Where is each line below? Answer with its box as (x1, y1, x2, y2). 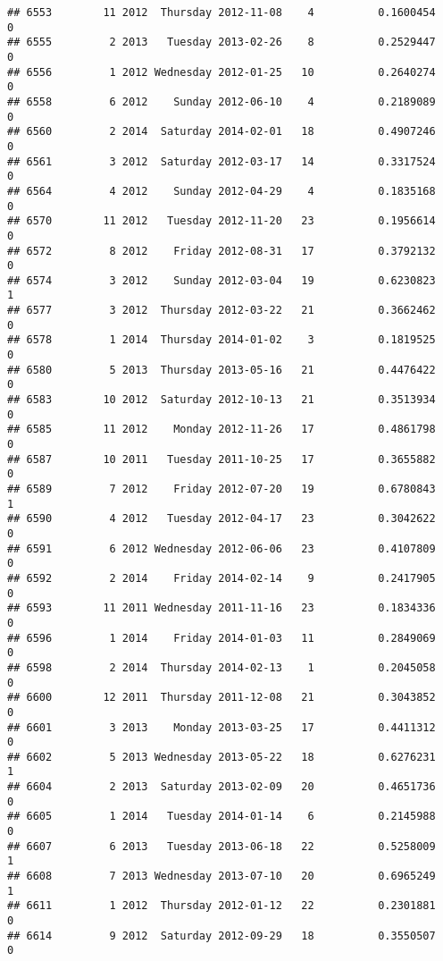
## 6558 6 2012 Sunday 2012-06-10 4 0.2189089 (7, 95, 436, 108)
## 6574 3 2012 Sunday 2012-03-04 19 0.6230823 (7, 274, 436, 287)
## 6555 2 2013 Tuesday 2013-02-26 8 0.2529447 (7, 36, 436, 49)
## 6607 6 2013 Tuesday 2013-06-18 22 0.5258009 (7, 839, 436, 853)
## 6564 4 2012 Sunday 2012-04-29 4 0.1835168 (7, 184, 436, 198)
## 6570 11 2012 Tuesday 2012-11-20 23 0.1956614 (7, 215, 436, 228)
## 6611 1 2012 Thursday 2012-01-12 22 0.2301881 (7, 899, 436, 913)
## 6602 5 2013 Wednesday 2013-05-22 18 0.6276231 (7, 750, 436, 763)
